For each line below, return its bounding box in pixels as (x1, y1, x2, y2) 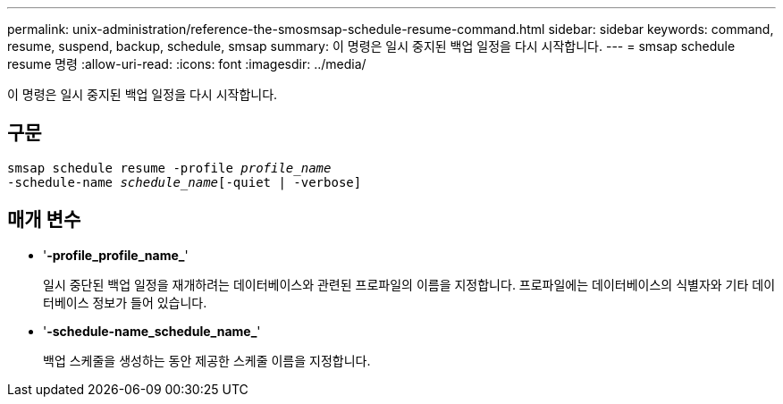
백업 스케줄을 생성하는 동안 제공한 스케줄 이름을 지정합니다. (43, 352, 371, 368)
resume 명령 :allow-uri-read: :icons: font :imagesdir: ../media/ (7, 56, 366, 72)
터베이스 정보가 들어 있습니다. (43, 294, 207, 310)
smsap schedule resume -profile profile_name (7, 160, 332, 175)
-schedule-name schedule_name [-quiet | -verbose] (7, 174, 362, 189)
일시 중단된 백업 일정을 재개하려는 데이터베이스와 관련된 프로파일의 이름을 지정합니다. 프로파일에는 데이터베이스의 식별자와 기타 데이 (43, 276, 776, 292)
